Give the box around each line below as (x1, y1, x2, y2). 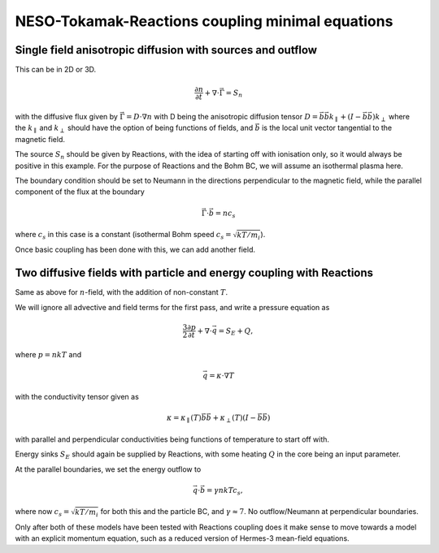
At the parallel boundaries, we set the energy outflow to (15, 464, 202, 474)
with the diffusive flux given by (15, 112, 118, 122)
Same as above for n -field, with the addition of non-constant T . (15, 287, 228, 297)
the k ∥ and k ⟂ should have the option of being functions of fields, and (15, 123, 254, 135)
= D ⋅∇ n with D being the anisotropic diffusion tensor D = (126, 112, 319, 122)
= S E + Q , (218, 326, 254, 337)
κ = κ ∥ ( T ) (167, 413, 202, 425)
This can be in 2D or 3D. (15, 65, 97, 75)
